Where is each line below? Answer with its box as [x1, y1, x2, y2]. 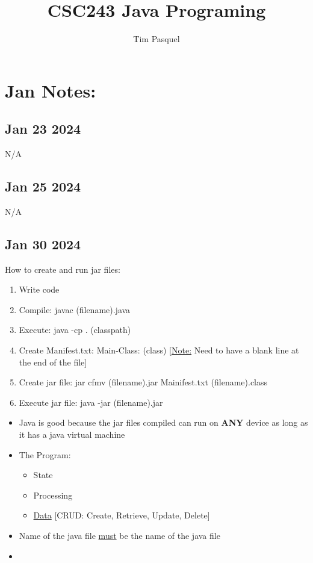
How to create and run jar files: [5, 263, 120, 275]
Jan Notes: [5, 78, 96, 102]
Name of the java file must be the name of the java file [19, 529, 220, 542]
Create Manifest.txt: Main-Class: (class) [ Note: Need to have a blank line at [19, 344, 299, 356]
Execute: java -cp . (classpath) [19, 323, 131, 336]
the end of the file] [19, 355, 87, 368]
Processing [33, 488, 73, 501]
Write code [19, 283, 60, 296]
